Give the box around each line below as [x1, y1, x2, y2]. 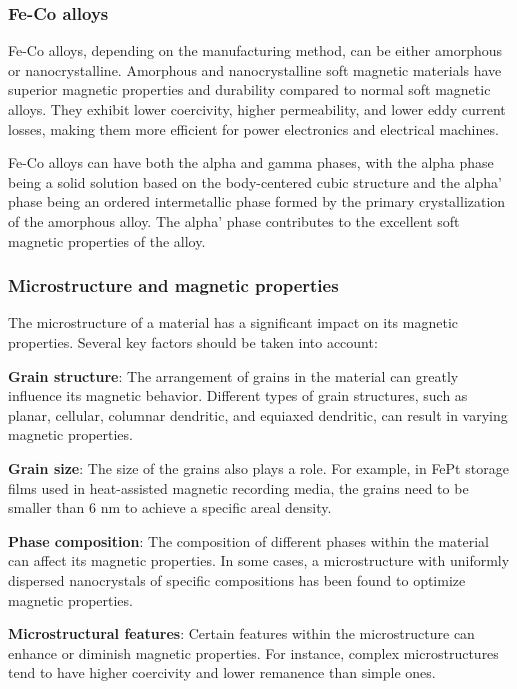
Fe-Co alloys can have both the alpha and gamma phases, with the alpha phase [8, 152, 494, 173]
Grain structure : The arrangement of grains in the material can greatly [8, 365, 459, 386]
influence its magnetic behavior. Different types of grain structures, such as [8, 385, 468, 406]
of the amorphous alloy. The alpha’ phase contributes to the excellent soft [8, 210, 460, 231]
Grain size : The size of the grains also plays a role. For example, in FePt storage [8, 457, 509, 478]
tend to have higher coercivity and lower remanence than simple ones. [8, 662, 436, 683]
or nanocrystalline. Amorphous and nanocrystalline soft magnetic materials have [8, 59, 502, 80]
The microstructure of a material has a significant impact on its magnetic [8, 312, 458, 333]
